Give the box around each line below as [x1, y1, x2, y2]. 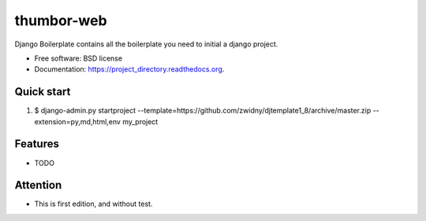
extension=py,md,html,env [34, 116, 121, 126]
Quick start [14, 85, 71, 98]
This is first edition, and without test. [34, 199, 153, 208]
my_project [122, 116, 159, 126]
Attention [14, 179, 62, 192]
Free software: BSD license [34, 53, 122, 63]
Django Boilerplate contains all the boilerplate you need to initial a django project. [14, 39, 278, 49]
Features [14, 138, 59, 151]
